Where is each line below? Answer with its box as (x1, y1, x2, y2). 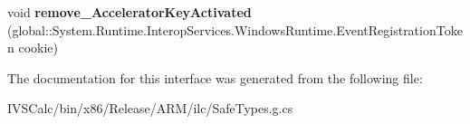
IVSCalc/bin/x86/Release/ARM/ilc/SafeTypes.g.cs (7, 99, 293, 118)
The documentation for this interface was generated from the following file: (7, 68, 423, 87)
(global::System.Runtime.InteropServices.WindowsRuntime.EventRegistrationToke (7, 20, 463, 39)
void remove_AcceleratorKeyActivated (7, 3, 252, 21)
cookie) (18, 38, 58, 57)
